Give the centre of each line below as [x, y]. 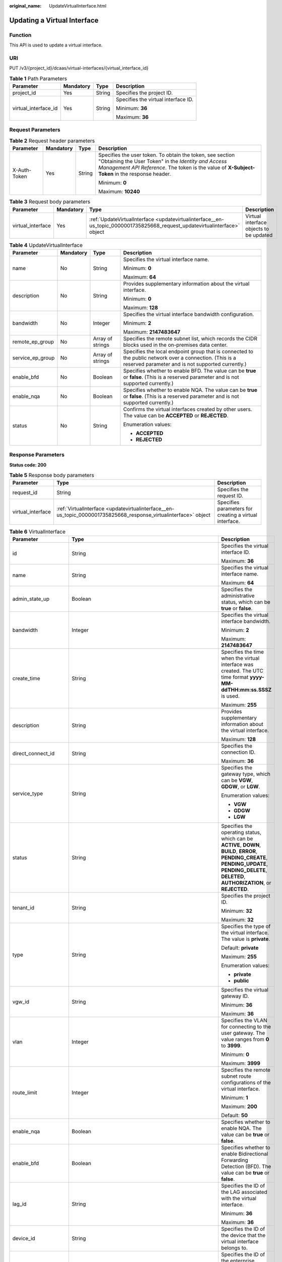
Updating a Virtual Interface [54, 20]
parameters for [235, 509]
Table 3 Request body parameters [50, 202]
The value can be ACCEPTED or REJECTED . [176, 415]
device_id [24, 1238]
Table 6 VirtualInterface [37, 532]
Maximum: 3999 [240, 1063]
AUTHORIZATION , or [246, 882]
